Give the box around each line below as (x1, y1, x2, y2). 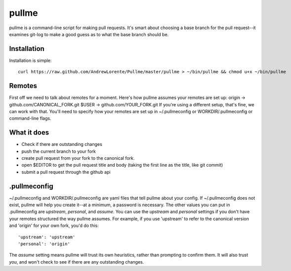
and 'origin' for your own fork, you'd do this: (9, 223, 99, 228)
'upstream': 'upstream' (18, 234, 76, 240)
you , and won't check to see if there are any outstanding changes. (9, 259, 144, 265)
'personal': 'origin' (18, 241, 70, 247)
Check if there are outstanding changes (21, 141, 102, 147)
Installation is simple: (9, 57, 52, 63)
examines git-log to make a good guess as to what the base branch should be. (9, 31, 169, 37)
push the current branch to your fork (21, 148, 96, 154)
